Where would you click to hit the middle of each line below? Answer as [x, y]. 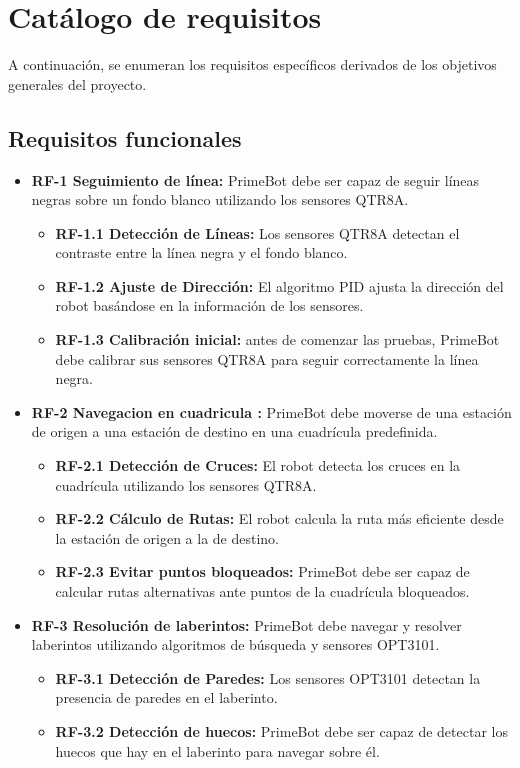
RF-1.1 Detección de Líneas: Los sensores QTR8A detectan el [257, 232]
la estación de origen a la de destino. [167, 537]
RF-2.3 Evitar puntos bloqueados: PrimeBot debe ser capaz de [262, 571]
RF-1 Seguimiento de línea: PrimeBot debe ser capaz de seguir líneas [255, 179]
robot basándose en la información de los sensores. [209, 305]
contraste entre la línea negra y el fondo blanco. [201, 252]
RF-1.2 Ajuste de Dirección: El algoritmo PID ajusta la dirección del [279, 285]
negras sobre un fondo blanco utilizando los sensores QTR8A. [220, 199]
